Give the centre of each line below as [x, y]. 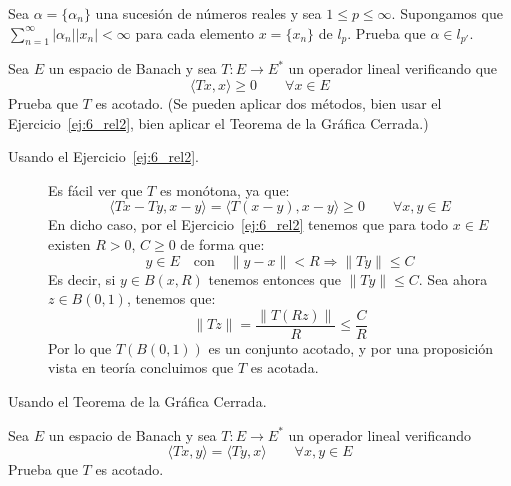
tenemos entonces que [274, 278]
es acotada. [284, 367]
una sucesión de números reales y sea [208, 13]
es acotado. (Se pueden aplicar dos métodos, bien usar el [268, 102]
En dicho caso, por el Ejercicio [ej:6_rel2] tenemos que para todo [248, 224]
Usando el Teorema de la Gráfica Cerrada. [137, 400]
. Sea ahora [453, 278]
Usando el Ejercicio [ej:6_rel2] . [103, 156]
